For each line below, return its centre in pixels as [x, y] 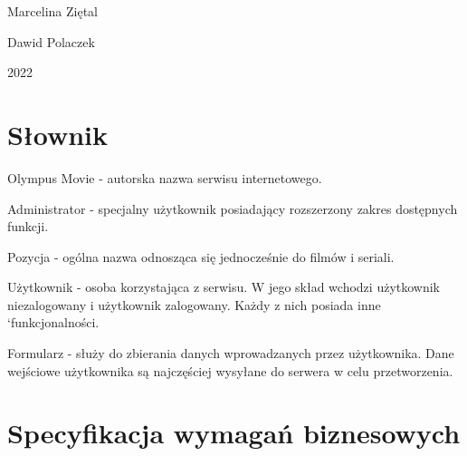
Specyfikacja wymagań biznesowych [234, 433]
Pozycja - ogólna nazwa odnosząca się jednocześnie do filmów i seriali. [201, 256]
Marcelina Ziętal [52, 11]
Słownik [58, 134]
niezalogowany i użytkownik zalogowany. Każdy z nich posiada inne [194, 304]
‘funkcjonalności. [53, 322]
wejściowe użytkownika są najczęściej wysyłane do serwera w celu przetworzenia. [230, 370]
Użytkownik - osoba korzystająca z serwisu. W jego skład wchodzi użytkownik [224, 287]
